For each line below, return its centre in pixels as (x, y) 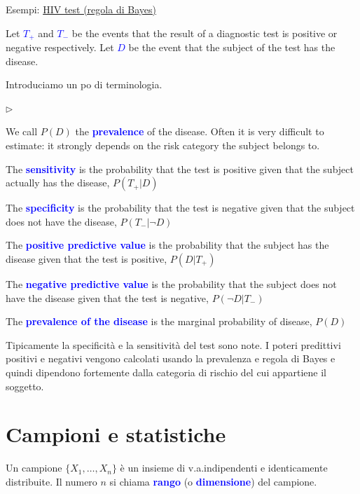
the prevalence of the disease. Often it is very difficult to (200, 131)
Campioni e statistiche (116, 434)
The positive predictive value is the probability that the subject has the (167, 245)
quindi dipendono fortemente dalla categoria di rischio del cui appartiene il (166, 372)
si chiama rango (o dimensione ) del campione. (213, 481)
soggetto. (25, 386)
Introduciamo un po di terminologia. (84, 84)
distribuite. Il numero (51, 481)
